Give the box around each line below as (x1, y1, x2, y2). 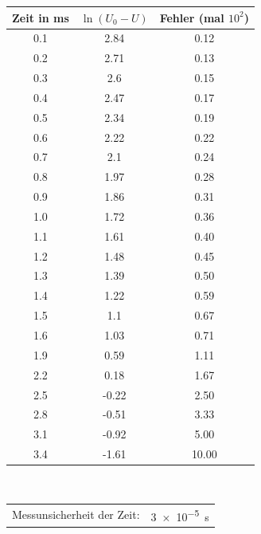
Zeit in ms (12, 9, 69, 26)
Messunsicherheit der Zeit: (12, 506, 140, 523)
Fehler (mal (159, 9, 224, 26)
